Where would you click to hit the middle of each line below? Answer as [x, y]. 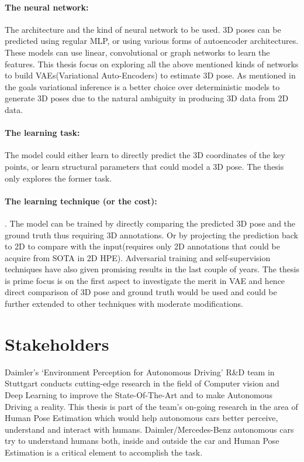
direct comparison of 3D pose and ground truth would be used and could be [141, 292]
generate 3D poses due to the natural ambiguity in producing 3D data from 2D [147, 98]
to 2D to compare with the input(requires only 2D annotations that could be [142, 246]
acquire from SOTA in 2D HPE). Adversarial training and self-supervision [138, 257]
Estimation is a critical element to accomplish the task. [104, 452]
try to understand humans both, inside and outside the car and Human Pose [142, 441]
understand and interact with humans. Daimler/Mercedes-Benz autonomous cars [149, 429]
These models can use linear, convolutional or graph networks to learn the [137, 52]
